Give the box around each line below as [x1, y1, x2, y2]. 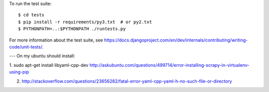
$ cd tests [18, 12, 45, 18]
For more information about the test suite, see [9, 37, 103, 43]
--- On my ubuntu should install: [9, 53, 75, 59]
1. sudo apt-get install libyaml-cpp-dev [9, 62, 89, 68]
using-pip [9, 69, 29, 75]
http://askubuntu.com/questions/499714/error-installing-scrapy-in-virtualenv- [89, 62, 250, 68]
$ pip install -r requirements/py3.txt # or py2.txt [18, 19, 152, 25]
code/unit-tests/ [9, 44, 42, 49]
